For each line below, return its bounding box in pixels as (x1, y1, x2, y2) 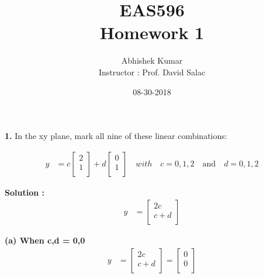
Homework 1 (99, 20, 205, 44)
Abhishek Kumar (121, 54, 183, 67)
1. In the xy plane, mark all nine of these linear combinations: (5, 130, 227, 142)
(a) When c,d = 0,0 (5, 234, 85, 246)
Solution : (5, 186, 44, 198)
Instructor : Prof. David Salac (98, 65, 206, 78)
